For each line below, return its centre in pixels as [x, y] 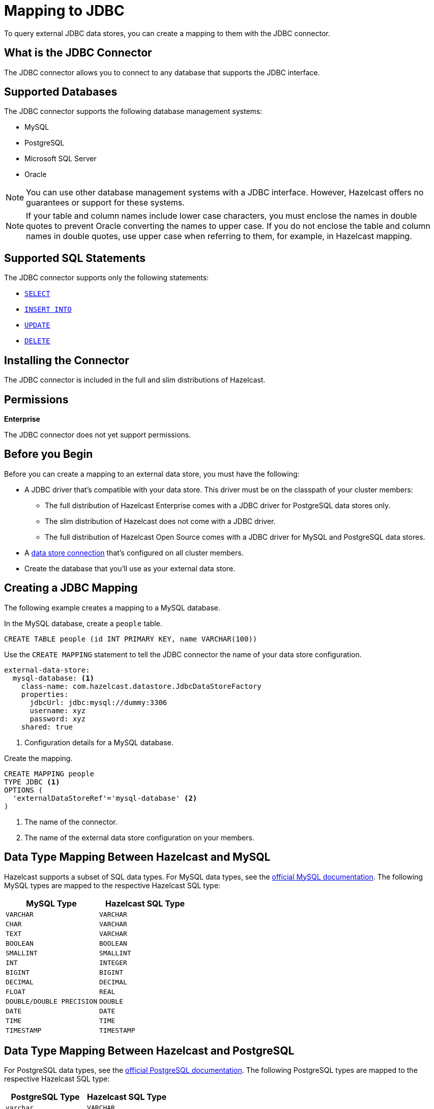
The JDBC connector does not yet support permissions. [98, 434]
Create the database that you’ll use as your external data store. [130, 568]
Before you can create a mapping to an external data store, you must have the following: [152, 474]
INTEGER [113, 962]
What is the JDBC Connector [78, 53]
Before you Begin [49, 454]
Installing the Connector [67, 360]
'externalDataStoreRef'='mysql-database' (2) [105, 798]
